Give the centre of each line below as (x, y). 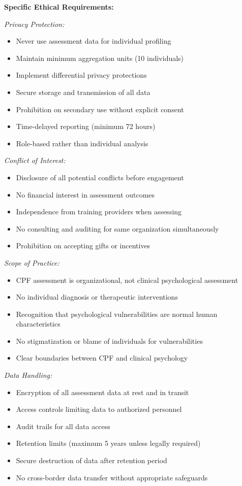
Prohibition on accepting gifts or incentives (83, 246)
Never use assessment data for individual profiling (94, 41)
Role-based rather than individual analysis (82, 143)
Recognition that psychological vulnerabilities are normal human (117, 314)
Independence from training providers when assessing (99, 212)
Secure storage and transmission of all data (83, 92)
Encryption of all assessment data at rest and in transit (102, 392)
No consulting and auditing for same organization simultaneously (117, 228)
